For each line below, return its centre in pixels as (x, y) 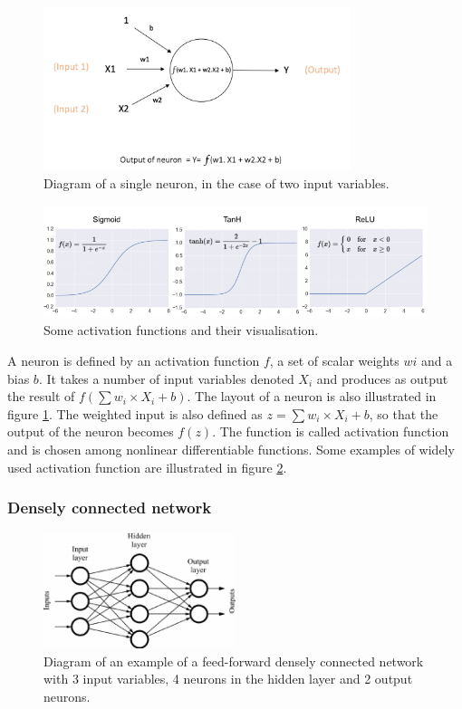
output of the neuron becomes (91, 431)
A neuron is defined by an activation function (134, 361)
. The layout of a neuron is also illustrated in (312, 396)
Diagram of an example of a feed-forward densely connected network (234, 661)
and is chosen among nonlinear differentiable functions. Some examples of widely (231, 450)
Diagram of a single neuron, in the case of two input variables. (217, 183)
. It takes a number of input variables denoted (166, 378)
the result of (41, 396)
